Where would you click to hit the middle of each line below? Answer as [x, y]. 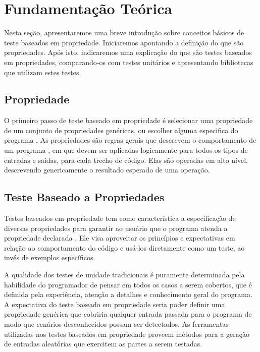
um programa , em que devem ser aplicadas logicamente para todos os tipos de [126, 150]
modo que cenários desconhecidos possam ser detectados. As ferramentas [116, 324]
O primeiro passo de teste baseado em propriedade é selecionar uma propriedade [128, 120]
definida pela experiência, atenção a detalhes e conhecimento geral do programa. [128, 294]
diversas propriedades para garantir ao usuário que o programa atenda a [116, 228]
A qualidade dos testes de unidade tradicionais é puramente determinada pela [124, 275]
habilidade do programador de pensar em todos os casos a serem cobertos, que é [128, 284]
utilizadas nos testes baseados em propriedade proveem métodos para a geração [127, 334]
